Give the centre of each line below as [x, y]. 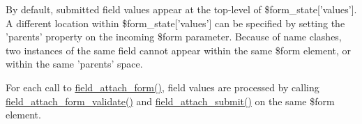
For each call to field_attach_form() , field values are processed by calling [163, 87]
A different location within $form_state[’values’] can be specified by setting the [175, 23]
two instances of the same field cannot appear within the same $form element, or [179, 50]
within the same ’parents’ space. [74, 64]
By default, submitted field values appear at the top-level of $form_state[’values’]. [181, 9]
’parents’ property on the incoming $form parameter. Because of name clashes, [174, 37]
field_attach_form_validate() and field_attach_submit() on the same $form [170, 101]
